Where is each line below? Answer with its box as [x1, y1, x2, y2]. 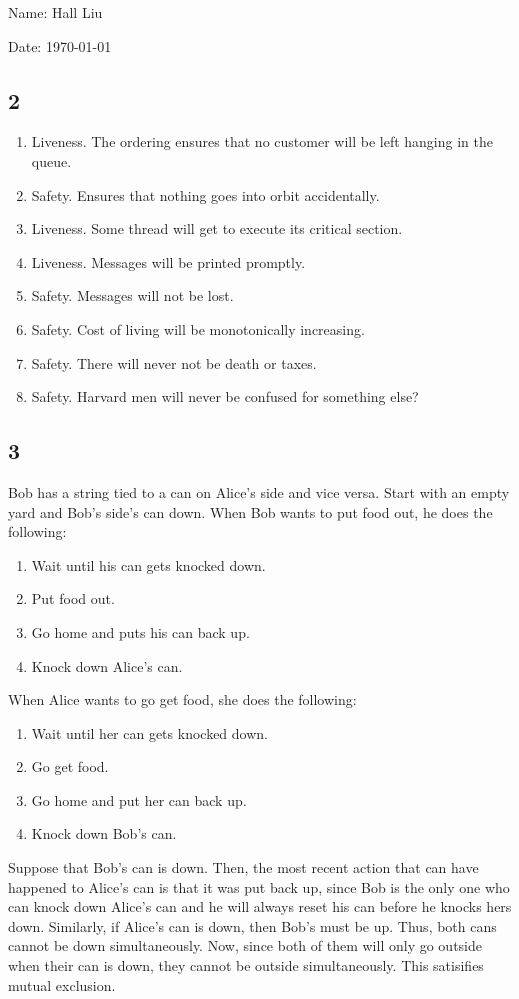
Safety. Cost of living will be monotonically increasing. [31, 318, 365, 339]
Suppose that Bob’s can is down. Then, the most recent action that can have [8, 857, 479, 878]
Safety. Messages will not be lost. [31, 285, 234, 306]
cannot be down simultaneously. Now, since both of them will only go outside [8, 935, 482, 956]
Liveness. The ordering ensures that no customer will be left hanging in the [31, 131, 493, 152]
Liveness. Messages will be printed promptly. [31, 251, 306, 272]
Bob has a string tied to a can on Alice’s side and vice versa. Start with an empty [8, 481, 510, 502]
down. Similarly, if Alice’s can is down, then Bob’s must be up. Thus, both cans [8, 915, 497, 936]
